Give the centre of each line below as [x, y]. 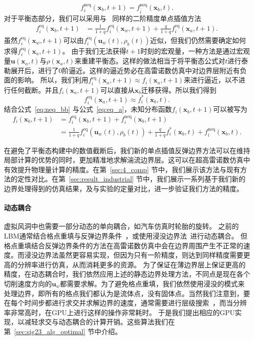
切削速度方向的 [28, 284]
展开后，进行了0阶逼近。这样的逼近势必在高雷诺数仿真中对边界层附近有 [125, 70]
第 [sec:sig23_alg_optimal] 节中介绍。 [63, 331]
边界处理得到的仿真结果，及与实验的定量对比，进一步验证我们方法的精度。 [124, 189]
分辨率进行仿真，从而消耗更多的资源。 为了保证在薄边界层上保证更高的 [131, 264]
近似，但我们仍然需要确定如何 [198, 40]
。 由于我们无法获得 [94, 50]
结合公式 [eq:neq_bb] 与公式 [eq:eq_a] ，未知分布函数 [88, 109]
